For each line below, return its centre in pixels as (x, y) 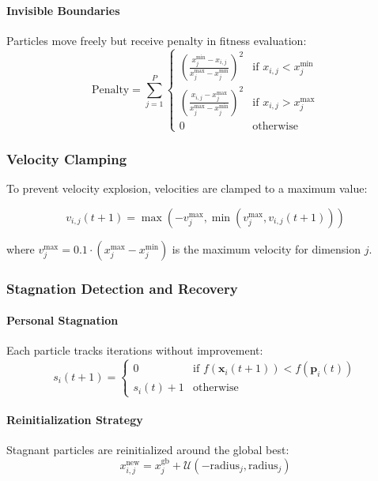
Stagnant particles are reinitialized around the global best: (148, 450)
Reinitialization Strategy (75, 420)
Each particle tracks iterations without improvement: (135, 350)
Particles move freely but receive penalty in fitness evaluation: (157, 40)
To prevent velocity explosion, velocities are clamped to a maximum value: (187, 188)
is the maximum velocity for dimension (266, 248)
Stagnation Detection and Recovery (122, 288)
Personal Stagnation (62, 320)
